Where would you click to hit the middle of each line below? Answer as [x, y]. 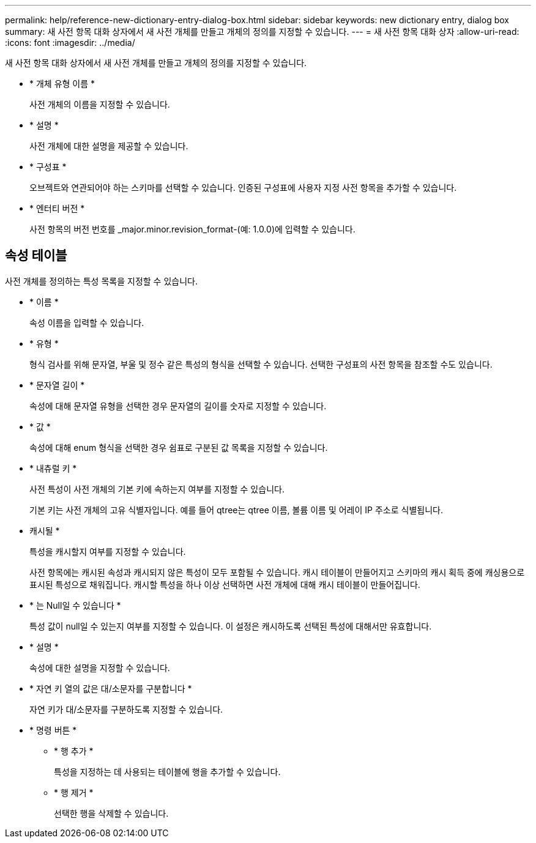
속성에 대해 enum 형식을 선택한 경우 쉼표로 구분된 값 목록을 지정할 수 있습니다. [179, 447]
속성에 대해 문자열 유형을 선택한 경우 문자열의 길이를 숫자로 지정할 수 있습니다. [178, 406]
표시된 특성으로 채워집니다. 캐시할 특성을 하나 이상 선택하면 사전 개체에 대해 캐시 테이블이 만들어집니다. [225, 584]
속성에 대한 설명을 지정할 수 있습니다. [100, 667]
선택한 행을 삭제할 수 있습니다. [111, 813]
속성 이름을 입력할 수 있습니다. [87, 322]
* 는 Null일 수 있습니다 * [75, 605]
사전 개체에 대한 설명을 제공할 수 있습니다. [109, 146]
